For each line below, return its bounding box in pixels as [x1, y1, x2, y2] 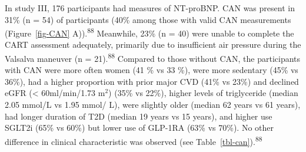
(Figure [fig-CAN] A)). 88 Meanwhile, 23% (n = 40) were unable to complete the [5, 25, 294, 39]
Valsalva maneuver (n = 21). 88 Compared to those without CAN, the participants [5, 51, 301, 64]
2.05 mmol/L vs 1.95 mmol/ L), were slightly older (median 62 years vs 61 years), [5, 98, 301, 111]
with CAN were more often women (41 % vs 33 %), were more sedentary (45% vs [5, 64, 298, 76]
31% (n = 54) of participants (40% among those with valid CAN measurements [5, 13, 291, 25]
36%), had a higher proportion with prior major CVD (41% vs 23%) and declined [5, 75, 299, 87]
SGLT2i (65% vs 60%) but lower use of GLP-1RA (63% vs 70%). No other [5, 121, 274, 134]
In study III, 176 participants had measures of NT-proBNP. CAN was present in [5, 2, 295, 14]
